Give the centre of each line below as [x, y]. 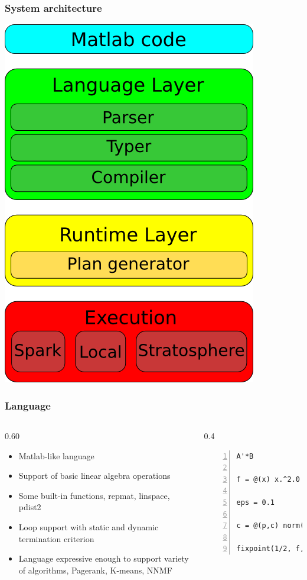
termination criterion [56, 538]
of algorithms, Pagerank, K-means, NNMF [95, 570]
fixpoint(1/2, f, [270, 549]
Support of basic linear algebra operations [94, 476]
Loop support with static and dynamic [89, 527]
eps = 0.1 [255, 502]
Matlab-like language [56, 455]
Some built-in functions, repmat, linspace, [94, 495]
